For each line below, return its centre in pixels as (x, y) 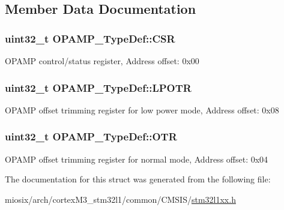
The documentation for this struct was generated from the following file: (138, 179)
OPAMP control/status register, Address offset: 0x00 (102, 61)
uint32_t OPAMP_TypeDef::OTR (91, 136)
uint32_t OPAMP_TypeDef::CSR (90, 38)
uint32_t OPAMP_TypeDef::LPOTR (98, 87)
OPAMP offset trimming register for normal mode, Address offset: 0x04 (137, 159)
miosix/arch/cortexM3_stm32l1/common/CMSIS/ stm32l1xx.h (120, 199)
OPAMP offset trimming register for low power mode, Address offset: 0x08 (142, 109)
